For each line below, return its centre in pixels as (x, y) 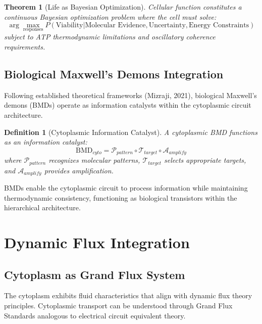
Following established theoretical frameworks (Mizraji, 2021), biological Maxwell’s (130, 95)
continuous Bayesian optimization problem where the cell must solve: (110, 16)
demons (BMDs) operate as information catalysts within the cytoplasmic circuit (128, 105)
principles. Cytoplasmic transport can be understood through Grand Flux (118, 306)
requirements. (25, 47)
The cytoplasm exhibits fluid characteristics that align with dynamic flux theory (128, 295)
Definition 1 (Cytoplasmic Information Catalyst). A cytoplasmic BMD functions (131, 132)
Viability (69, 26)
